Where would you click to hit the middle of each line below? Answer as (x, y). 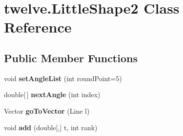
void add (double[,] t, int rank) (51, 127)
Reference (38, 27)
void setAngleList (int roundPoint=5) (63, 78)
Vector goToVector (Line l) (47, 110)
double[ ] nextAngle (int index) (52, 94)
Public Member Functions (71, 58)
